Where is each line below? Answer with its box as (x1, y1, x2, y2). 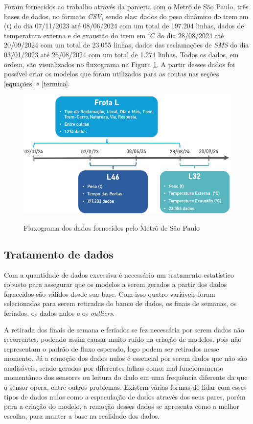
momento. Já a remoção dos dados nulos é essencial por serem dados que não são (4, 353, 247, 363)
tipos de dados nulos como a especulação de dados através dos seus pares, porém (4, 391, 246, 401)
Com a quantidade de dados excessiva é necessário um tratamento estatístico (4, 269, 234, 280)
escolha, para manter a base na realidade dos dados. (4, 410, 160, 421)
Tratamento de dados (4, 246, 114, 261)
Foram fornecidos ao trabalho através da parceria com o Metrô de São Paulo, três (4, 1, 249, 11)
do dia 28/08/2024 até (157, 30, 224, 40)
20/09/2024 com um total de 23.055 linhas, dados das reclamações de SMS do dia (4, 40, 249, 50)
